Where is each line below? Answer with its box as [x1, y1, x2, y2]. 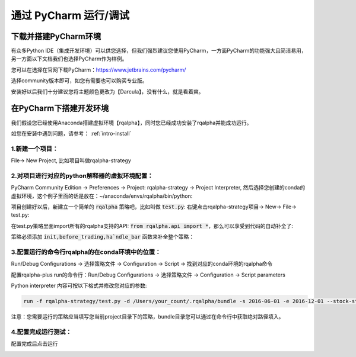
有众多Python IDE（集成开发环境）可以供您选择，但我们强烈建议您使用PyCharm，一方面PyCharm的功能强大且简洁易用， [11, 47, 307, 54]
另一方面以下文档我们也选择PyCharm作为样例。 [11, 55, 128, 62]
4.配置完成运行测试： [11, 327, 72, 336]
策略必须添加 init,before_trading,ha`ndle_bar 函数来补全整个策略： [11, 233, 195, 240]
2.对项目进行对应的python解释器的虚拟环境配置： [11, 172, 154, 180]
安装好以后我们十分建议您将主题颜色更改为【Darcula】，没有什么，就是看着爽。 [11, 88, 204, 95]
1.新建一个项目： [11, 144, 59, 153]
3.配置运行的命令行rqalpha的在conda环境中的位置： [11, 247, 161, 256]
